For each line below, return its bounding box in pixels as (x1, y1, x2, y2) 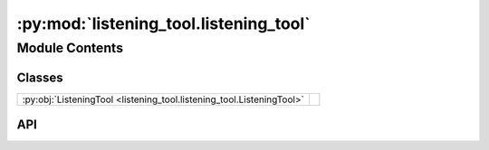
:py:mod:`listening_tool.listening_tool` (16, 14, 312, 33)
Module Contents (16, 40, 124, 56)
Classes (16, 70, 63, 85)
